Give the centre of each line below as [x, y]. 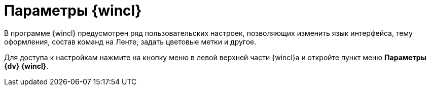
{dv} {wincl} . [26, 66]
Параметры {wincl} [73, 11]
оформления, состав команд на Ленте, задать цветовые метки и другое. [130, 41]
